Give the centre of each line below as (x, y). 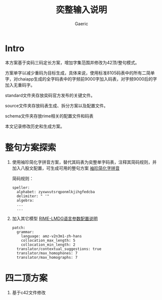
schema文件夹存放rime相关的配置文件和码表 (49, 116)
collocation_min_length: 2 (48, 245)
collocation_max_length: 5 (48, 240)
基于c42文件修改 (29, 292)
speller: (21, 187)
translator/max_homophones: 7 (47, 253)
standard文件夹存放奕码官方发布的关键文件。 (50, 95)
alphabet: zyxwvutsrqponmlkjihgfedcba (56, 192)
